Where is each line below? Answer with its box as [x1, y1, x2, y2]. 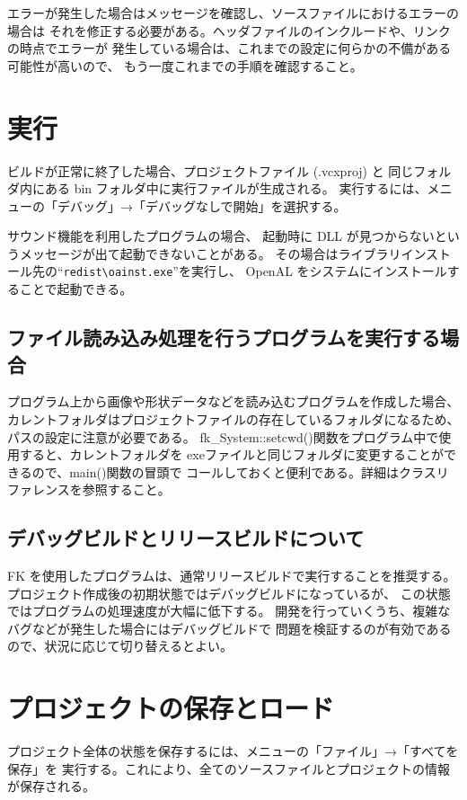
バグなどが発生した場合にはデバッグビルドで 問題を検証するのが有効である [7, 618, 452, 637]
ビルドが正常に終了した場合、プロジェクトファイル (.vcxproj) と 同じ [7, 161, 414, 180]
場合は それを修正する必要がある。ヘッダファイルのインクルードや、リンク [7, 21, 451, 40]
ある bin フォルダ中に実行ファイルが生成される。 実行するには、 [44, 179, 427, 198]
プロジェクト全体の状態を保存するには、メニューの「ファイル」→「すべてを [7, 742, 459, 760]
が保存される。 [7, 777, 95, 796]
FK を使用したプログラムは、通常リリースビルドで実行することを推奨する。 [7, 566, 456, 585]
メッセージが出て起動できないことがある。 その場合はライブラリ [19, 244, 401, 262]
